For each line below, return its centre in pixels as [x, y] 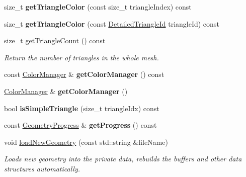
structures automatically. [42, 168]
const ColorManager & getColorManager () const [84, 74]
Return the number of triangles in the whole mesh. [81, 57]
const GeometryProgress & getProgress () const [80, 125]
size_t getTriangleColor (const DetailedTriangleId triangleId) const [112, 23]
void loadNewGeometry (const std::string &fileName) [86, 142]
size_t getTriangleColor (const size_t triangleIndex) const [98, 7]
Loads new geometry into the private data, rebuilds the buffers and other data [123, 159]
